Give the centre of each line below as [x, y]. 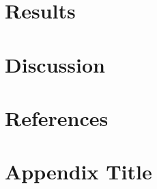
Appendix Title [78, 172]
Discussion [55, 64]
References [57, 117]
